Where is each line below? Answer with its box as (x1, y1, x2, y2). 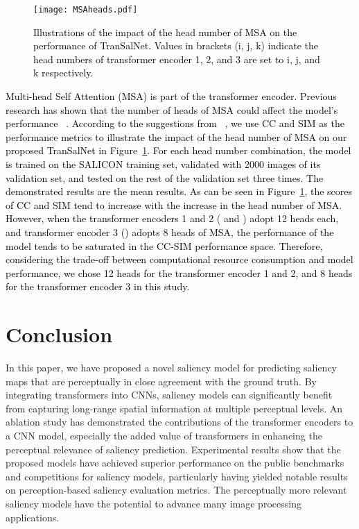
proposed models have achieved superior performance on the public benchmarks (6, 455, 344, 470)
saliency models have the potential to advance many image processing (6, 496, 301, 510)
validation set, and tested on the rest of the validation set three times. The (6, 170, 324, 185)
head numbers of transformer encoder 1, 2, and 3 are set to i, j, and (33, 51, 320, 66)
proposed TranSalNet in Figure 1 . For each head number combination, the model (6, 143, 351, 158)
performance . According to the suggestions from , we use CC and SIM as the (6, 116, 344, 131)
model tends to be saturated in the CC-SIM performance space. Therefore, (6, 238, 323, 253)
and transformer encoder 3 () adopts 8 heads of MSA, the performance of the (6, 224, 334, 239)
